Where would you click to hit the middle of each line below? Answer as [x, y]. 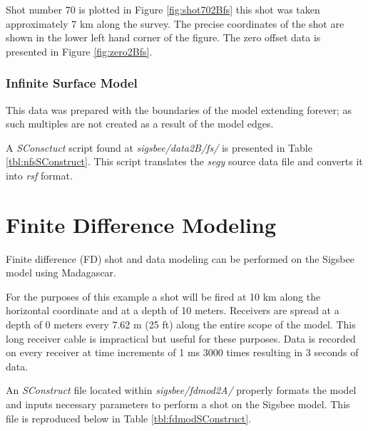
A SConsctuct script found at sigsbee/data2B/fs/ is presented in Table [159, 147]
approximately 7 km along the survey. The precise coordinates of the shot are [175, 23]
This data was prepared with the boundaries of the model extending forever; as [179, 109]
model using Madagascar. [61, 272]
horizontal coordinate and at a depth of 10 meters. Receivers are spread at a [173, 310]
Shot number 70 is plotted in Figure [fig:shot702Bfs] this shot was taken [163, 9]
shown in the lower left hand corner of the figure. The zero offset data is [163, 37]
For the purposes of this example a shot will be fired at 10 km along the [163, 296]
